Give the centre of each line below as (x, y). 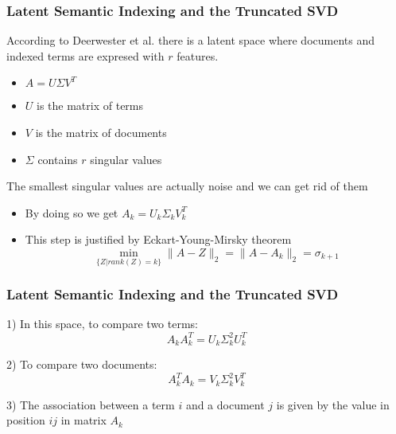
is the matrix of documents (101, 132)
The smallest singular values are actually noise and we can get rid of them (187, 186)
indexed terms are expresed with (85, 55)
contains (58, 159)
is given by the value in (333, 404)
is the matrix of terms (90, 106)
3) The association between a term (91, 404)
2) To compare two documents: (82, 364)
